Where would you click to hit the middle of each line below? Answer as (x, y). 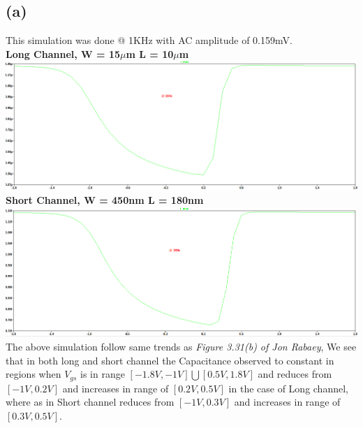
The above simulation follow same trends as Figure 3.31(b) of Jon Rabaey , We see (181, 346)
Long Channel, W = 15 (63, 53)
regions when (34, 374)
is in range (103, 374)
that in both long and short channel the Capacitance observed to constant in (170, 360)
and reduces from (295, 374)
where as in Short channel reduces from (90, 402)
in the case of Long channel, (288, 388)
